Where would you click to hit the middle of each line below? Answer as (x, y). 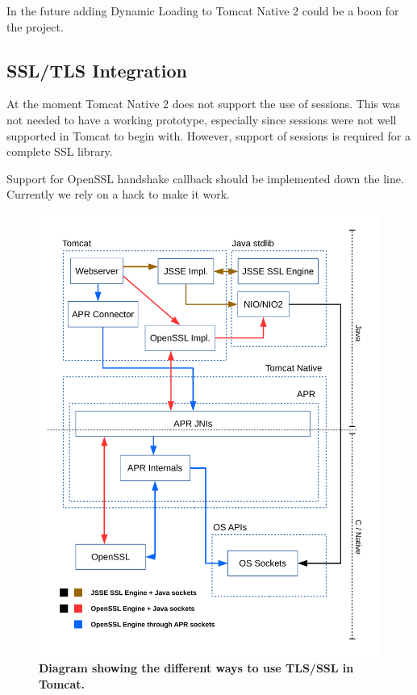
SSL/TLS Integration (97, 70)
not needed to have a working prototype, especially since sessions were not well (202, 119)
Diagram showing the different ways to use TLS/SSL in (196, 668)
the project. (35, 26)
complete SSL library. (60, 151)
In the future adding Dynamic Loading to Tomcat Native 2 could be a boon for (203, 10)
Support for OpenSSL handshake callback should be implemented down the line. (205, 178)
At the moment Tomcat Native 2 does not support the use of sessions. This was (203, 104)
